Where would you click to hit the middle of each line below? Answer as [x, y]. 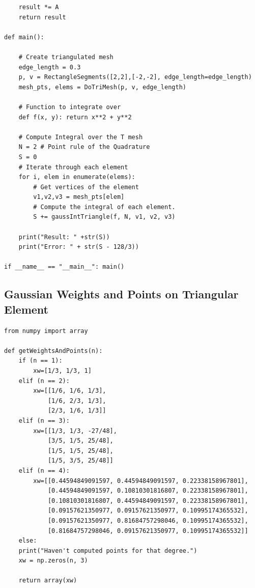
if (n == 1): [40, 361]
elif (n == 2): [44, 381]
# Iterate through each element [73, 167]
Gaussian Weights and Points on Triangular [121, 294]
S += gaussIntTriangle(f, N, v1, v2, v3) [104, 217]
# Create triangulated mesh [66, 57]
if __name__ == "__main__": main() [64, 267]
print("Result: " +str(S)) [64, 237]
